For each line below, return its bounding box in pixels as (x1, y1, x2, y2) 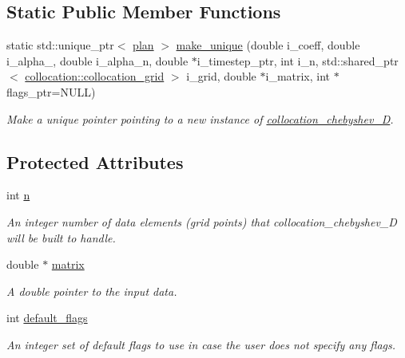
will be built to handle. (6, 229, 116, 246)
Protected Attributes (6, 149, 184, 174)
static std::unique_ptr (6, 37, 114, 53)
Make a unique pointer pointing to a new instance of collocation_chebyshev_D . (6, 110, 394, 127)
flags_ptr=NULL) (6, 83, 96, 100)
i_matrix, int (265, 68, 331, 85)
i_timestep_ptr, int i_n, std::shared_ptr (197, 52, 399, 69)
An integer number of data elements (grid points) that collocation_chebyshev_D (6, 213, 397, 230)
